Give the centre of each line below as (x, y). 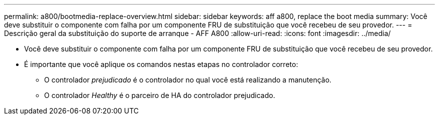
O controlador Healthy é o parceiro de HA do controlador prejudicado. (160, 95)
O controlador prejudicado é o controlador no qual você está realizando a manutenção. (188, 80)
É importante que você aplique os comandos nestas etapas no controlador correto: (161, 64)
